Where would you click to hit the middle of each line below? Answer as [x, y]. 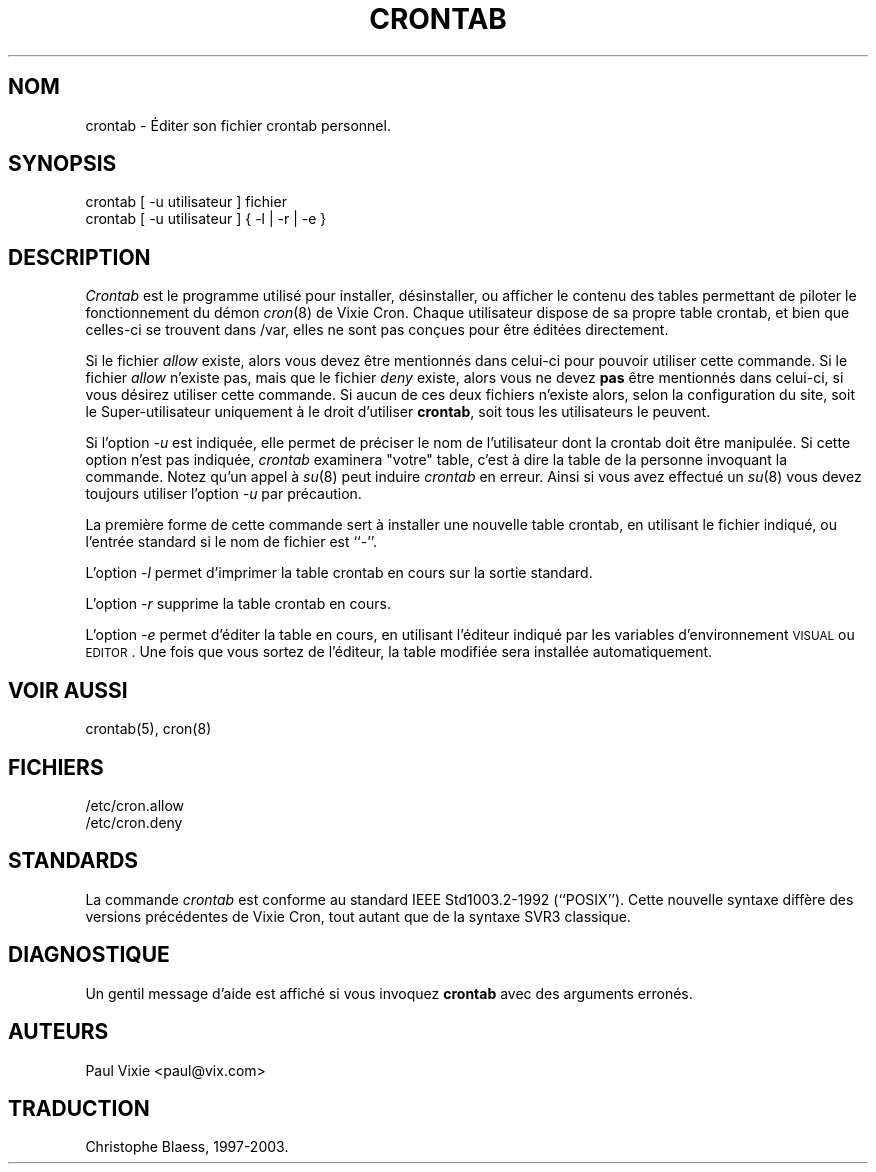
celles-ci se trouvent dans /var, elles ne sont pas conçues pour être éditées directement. [377, 330]
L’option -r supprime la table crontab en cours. [238, 604]
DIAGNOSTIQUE [89, 955]
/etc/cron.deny [134, 822]
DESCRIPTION [79, 257]
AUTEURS [58, 1032]
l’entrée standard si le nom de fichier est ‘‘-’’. [231, 542]
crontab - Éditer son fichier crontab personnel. [238, 125]
